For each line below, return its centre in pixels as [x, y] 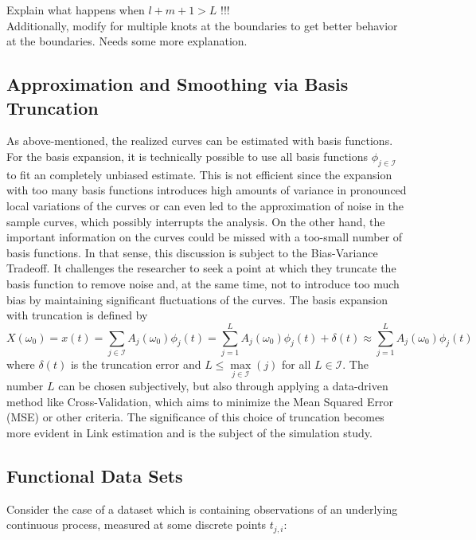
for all [297, 364]
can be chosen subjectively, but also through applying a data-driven [223, 386]
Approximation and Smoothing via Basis [178, 84]
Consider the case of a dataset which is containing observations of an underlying [202, 509]
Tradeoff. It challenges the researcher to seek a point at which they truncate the [201, 268]
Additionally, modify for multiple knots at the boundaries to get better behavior [202, 25]
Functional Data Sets [95, 475]
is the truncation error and [136, 364]
